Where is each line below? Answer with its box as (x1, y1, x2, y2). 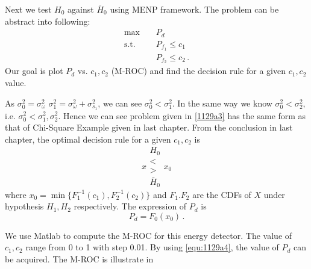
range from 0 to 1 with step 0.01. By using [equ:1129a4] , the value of (25, 241, 279, 253)
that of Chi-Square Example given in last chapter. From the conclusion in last (5, 121, 293, 134)
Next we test (5, 3, 52, 15)
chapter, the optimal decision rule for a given (5, 132, 171, 145)
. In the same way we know (172, 96, 272, 109)
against (68, 3, 94, 15)
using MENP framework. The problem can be (110, 3, 279, 15)
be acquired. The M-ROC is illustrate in (5, 252, 154, 265)
